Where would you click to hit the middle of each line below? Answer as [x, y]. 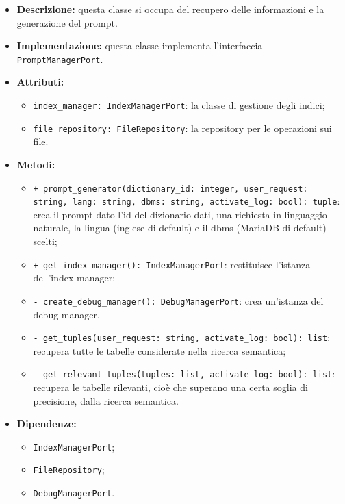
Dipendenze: [47, 424]
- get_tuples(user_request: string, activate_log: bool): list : [182, 337]
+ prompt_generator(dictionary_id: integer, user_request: [170, 189]
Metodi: [36, 164]
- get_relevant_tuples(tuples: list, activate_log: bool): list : [184, 374]
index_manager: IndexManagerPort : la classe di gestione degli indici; [179, 105]
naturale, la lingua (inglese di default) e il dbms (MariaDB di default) [180, 228]
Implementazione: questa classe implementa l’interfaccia [140, 46]
